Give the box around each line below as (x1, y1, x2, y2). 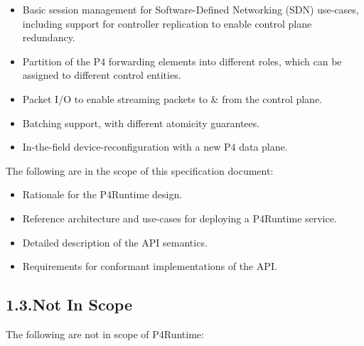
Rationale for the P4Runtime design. (22, 187, 183, 202)
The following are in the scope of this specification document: (6, 163, 274, 178)
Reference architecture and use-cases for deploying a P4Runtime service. (22, 210, 337, 225)
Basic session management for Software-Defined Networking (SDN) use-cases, (22, 2, 359, 16)
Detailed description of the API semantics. (22, 234, 208, 249)
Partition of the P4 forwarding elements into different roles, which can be (22, 53, 342, 68)
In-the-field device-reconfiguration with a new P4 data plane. (22, 139, 288, 154)
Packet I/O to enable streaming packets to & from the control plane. (22, 91, 322, 106)
